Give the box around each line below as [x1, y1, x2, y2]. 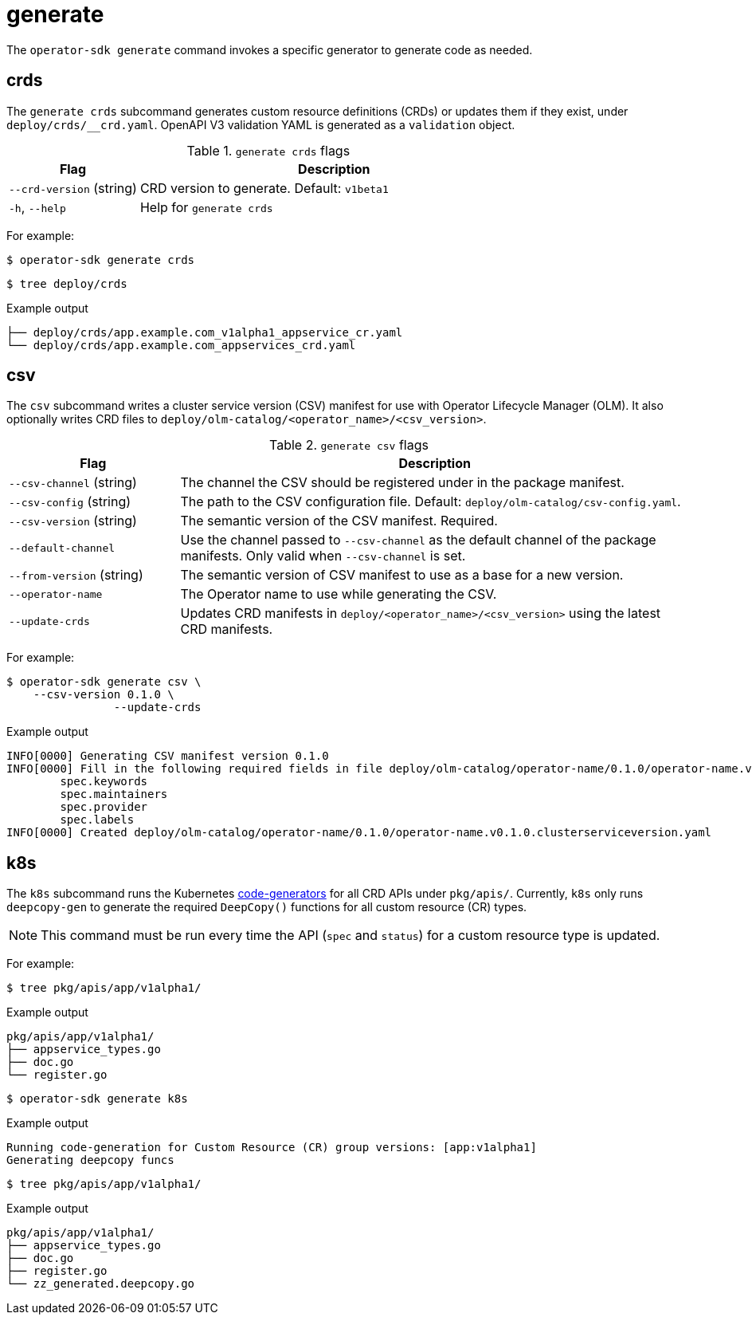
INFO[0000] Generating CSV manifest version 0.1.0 [6, 749, 329, 763]
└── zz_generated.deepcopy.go [6, 1277, 195, 1291]
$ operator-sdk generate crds [6, 253, 195, 266]
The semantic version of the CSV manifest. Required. [180, 513, 498, 529]
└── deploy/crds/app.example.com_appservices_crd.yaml [6, 338, 356, 352]
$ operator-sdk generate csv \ [6, 675, 202, 689]
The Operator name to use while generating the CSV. [180, 586, 497, 603]
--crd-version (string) [9, 179, 137, 196]
